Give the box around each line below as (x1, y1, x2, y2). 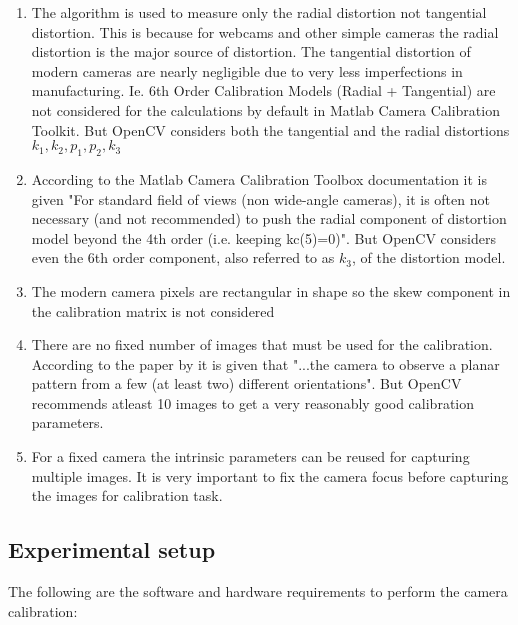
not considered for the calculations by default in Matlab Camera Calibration (31, 99, 500, 120)
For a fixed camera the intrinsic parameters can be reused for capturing (31, 446, 470, 467)
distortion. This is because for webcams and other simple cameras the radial (31, 21, 499, 42)
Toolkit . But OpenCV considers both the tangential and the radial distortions (31, 119, 510, 140)
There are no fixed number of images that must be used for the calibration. (31, 334, 493, 355)
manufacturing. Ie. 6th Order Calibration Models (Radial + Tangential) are (31, 80, 496, 101)
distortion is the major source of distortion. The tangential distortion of (31, 41, 471, 62)
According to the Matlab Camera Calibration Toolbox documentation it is (31, 168, 488, 189)
